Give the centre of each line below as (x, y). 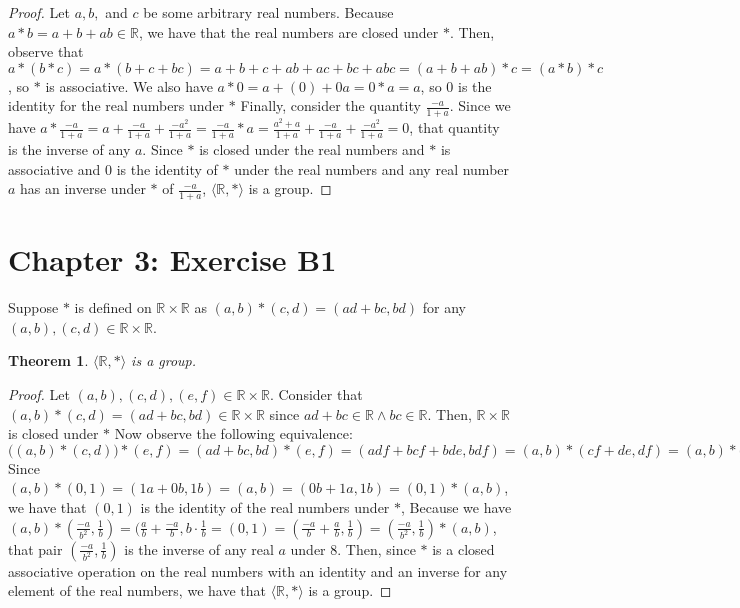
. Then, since (376, 548)
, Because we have (456, 506)
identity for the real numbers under (116, 105)
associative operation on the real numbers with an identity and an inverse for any (258, 570)
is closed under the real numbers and (312, 149)
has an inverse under (83, 188)
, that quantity (454, 127)
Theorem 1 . (48, 360)
